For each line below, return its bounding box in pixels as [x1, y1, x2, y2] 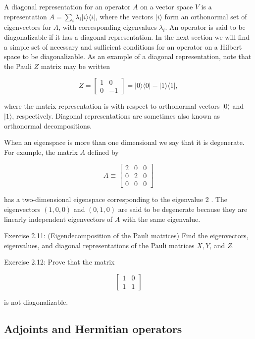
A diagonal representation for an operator [4, 1, 131, 11]
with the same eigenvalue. [122, 213, 201, 224]
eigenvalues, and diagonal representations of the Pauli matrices [4, 240, 195, 250]
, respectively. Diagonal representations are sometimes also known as [12, 110, 220, 121]
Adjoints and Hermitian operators [4, 321, 182, 336]
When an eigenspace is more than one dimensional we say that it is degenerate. [4, 137, 245, 147]
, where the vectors [96, 11, 153, 21]
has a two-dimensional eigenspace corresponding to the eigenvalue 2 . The [4, 194, 228, 204]
